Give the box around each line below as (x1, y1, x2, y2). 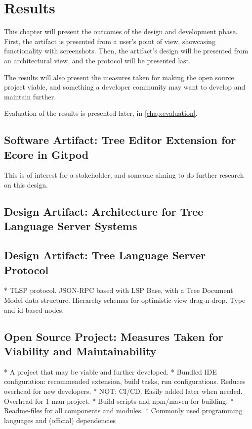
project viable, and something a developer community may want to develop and (4, 82, 246, 92)
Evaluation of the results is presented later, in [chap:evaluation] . (4, 108, 198, 118)
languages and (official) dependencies (4, 415, 116, 425)
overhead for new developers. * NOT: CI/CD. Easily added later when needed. (4, 385, 243, 396)
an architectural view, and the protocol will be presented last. (4, 55, 191, 65)
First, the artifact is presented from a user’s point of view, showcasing (4, 36, 215, 46)
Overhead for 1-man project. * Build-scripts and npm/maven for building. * (4, 395, 234, 406)
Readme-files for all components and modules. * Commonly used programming (4, 405, 243, 416)
